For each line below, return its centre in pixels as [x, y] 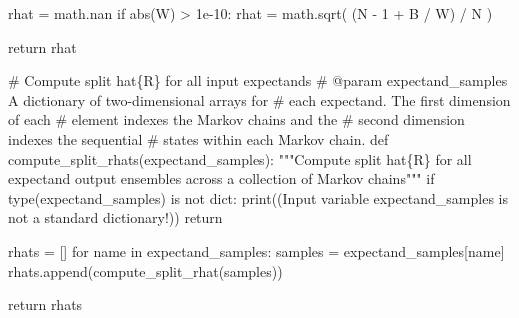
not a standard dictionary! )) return [115, 217]
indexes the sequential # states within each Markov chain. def [198, 138]
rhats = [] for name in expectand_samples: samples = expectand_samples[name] [256, 250]
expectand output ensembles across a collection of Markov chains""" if [221, 178]
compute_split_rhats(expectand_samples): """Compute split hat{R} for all [240, 158]
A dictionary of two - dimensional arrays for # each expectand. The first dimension [259, 99]
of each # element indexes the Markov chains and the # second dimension [236, 119]
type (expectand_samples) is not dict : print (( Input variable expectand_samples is [258, 197]
